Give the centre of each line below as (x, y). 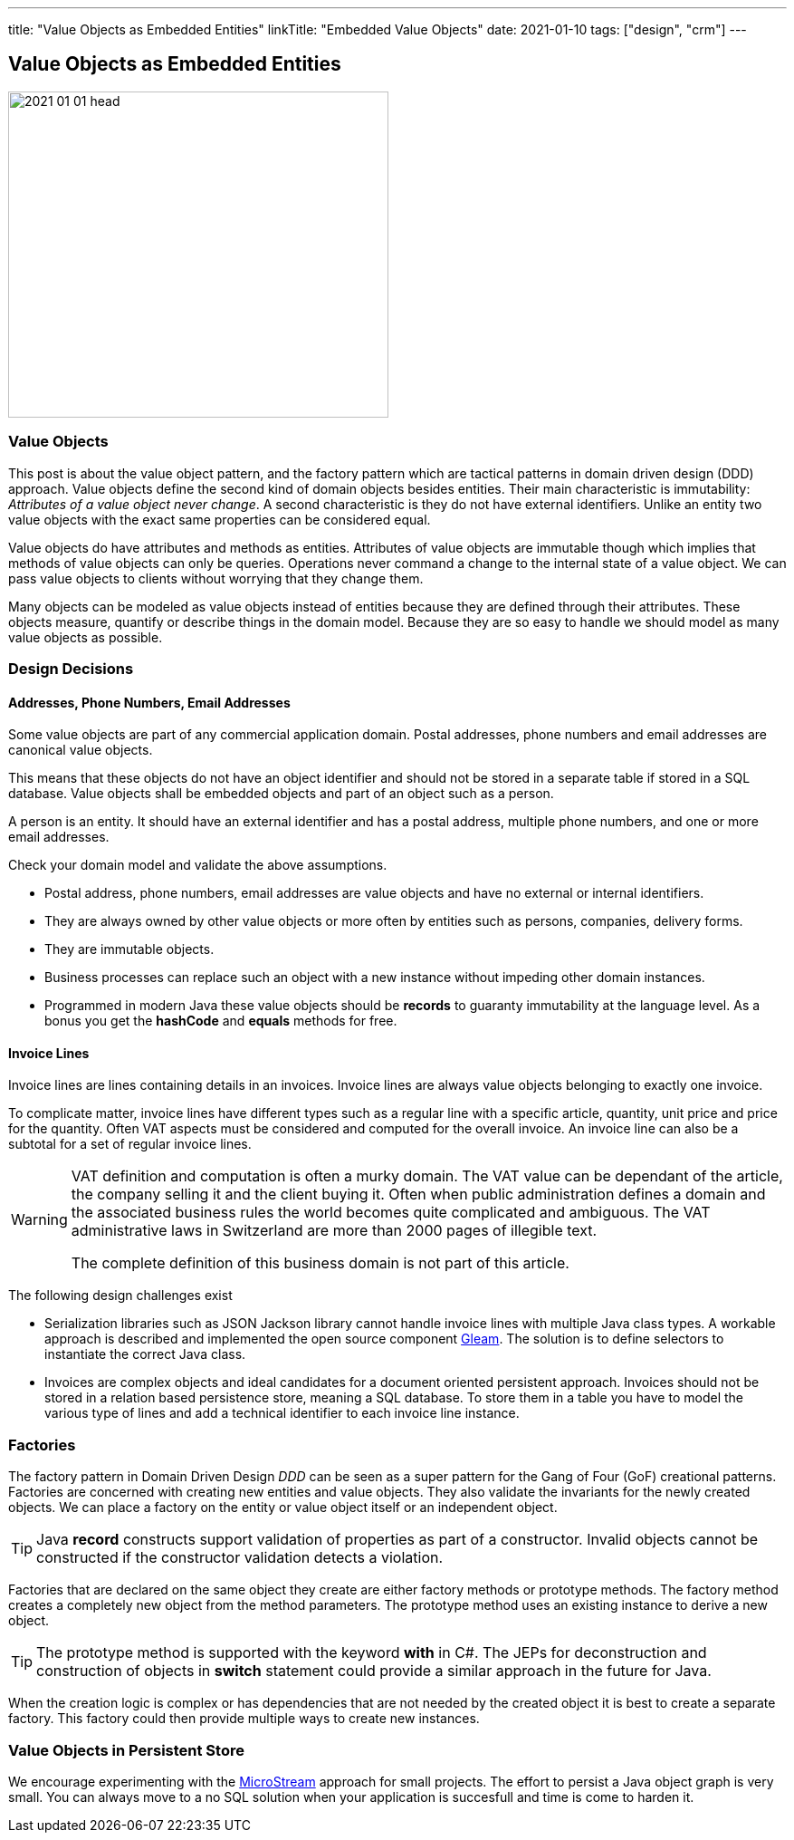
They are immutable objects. (129, 949)
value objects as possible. (86, 637)
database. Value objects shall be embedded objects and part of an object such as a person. (281, 794)
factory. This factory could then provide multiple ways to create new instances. (244, 1719)
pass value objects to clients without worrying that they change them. (216, 578)
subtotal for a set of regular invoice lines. (130, 1144)
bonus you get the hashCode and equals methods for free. (221, 1021)
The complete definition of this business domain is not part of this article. (320, 1263)
